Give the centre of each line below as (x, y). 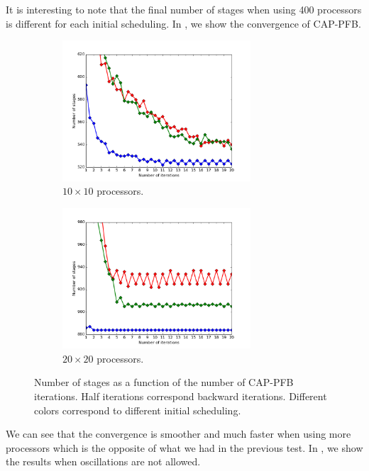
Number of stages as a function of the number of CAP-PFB (164, 382)
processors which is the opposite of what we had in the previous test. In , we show (184, 447)
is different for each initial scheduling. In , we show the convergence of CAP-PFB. (183, 23)
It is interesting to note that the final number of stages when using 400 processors (184, 9)
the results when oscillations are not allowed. (103, 461)
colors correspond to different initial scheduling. (138, 410)
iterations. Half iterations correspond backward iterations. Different (181, 396)
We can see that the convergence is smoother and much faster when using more (178, 434)
